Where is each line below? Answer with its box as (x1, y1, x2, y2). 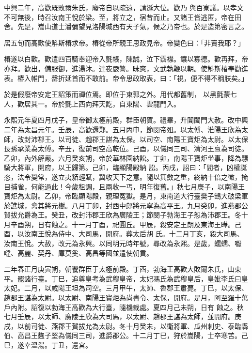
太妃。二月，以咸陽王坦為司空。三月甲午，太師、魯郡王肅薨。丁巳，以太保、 (4, 283, 248, 293)
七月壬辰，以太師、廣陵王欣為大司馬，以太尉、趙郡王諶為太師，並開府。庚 (4, 311, 241, 322)
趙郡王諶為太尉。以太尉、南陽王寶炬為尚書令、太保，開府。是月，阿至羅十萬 (4, 292, 248, 303)
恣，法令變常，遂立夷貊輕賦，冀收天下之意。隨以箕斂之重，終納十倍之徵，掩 (4, 171, 248, 182)
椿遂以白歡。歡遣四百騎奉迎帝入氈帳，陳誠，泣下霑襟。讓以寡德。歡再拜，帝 (4, 54, 248, 64)
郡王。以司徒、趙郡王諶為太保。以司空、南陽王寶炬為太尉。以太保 (37, 134, 248, 144)
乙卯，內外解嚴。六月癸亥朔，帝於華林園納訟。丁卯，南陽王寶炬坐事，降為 (4, 153, 241, 163)
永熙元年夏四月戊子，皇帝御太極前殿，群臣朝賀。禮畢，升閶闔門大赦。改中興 (4, 115, 248, 125)
